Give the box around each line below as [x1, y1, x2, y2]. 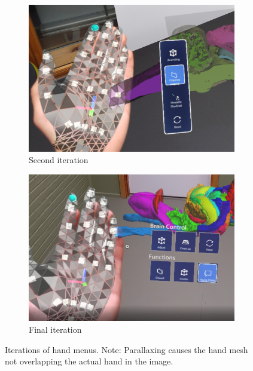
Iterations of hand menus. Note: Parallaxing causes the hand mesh [5, 343, 248, 355]
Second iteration [29, 154, 89, 166]
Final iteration [29, 323, 82, 335]
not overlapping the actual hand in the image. [5, 355, 173, 367]
